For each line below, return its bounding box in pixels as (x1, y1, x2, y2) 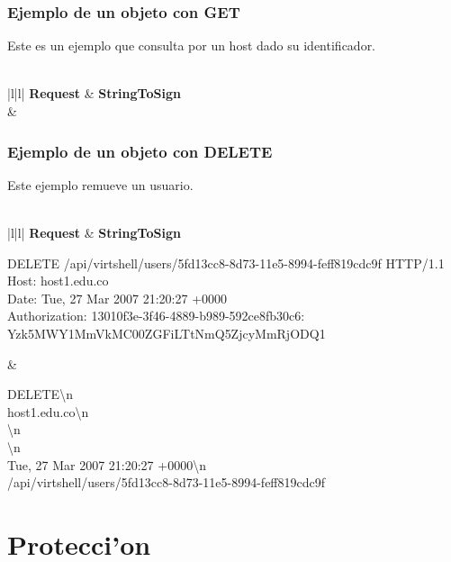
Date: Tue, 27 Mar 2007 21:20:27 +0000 (7, 288, 228, 307)
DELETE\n (7, 385, 73, 403)
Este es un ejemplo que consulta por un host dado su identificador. (7, 36, 376, 55)
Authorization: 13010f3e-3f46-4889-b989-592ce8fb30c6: (7, 306, 305, 325)
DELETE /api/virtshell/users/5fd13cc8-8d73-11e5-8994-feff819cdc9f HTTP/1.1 (7, 253, 445, 272)
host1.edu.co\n (7, 402, 89, 421)
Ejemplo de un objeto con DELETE (7, 140, 273, 162)
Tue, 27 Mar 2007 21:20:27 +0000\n (7, 455, 206, 474)
